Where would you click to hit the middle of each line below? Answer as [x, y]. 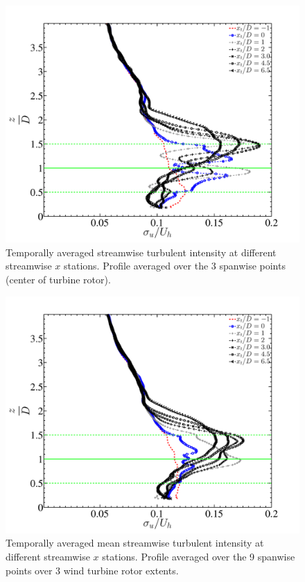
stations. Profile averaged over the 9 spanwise [199, 556]
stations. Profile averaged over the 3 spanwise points [175, 266]
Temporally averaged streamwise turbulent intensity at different [141, 252]
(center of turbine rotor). [58, 279]
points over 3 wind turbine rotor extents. [92, 570]
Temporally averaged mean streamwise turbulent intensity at [135, 543]
